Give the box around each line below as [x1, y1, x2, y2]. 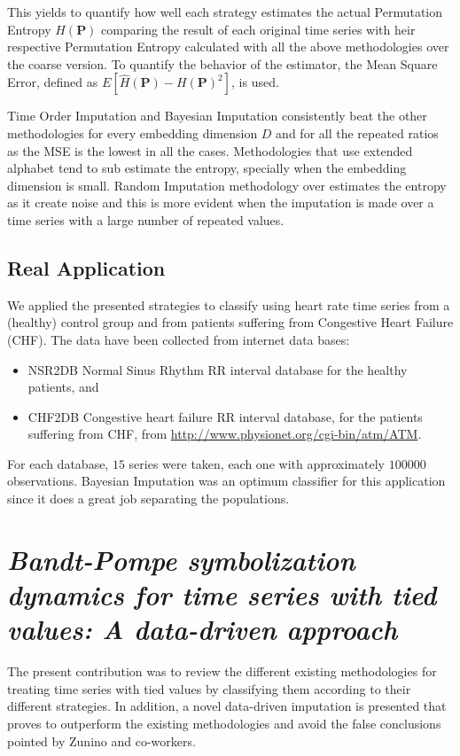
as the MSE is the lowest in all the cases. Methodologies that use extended [7, 141, 413, 160]
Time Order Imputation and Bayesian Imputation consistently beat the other [7, 106, 427, 125]
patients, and [27, 378, 99, 396]
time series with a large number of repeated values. [7, 210, 285, 229]
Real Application [7, 253, 166, 281]
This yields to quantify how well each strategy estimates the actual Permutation [7, 3, 443, 20]
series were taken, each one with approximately [129, 454, 385, 472]
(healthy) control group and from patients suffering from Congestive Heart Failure [7, 313, 454, 331]
